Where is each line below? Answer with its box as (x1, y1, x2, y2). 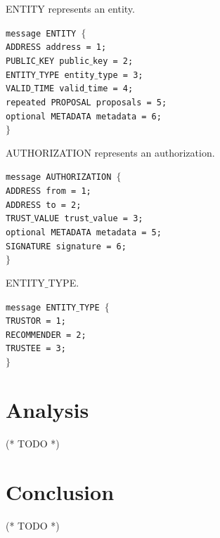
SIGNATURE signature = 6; (6, 241, 127, 251)
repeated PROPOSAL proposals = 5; (6, 97, 167, 107)
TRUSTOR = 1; (6, 316, 66, 327)
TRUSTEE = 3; (6, 343, 66, 354)
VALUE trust (34, 214, 90, 224)
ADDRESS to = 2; (6, 199, 82, 210)
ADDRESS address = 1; (6, 42, 107, 53)
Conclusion (6, 477, 115, 506)
